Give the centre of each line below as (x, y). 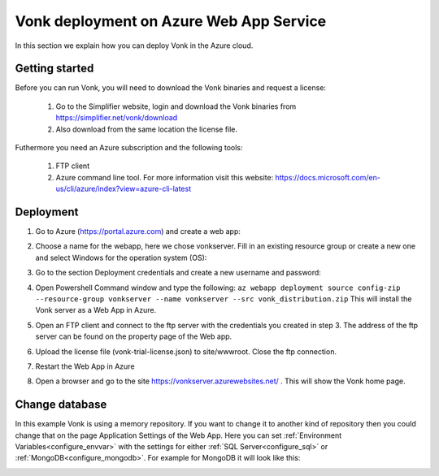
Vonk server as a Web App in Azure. (96, 310)
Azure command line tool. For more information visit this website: (165, 177)
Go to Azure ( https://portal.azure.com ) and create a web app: (138, 232)
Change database (61, 405)
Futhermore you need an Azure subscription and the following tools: (129, 148)
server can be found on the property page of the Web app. (134, 336)
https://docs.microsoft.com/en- (328, 177)
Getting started (54, 69)
